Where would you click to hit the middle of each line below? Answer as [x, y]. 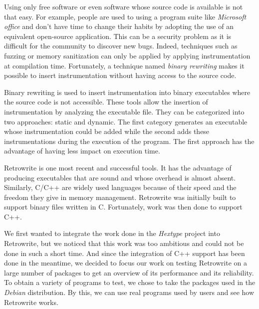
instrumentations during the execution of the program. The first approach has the [129, 141]
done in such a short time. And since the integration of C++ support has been [125, 253]
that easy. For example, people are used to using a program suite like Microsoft [125, 16]
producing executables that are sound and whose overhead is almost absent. [120, 177]
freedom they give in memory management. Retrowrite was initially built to [120, 197]
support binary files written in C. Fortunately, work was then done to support [123, 207]
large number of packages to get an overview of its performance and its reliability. [129, 272]
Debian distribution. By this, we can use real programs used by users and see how [129, 292]
